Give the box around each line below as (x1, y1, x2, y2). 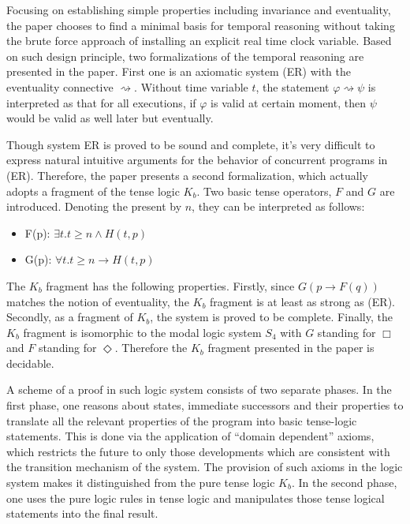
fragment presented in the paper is (207, 339, 375, 356)
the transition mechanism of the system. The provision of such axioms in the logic (6, 458, 403, 475)
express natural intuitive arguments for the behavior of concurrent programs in (6, 152, 388, 168)
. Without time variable (134, 78, 248, 95)
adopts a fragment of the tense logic (6, 182, 180, 199)
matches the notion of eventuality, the (6, 293, 189, 309)
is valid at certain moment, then (211, 94, 366, 110)
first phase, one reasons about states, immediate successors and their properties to (6, 397, 404, 414)
